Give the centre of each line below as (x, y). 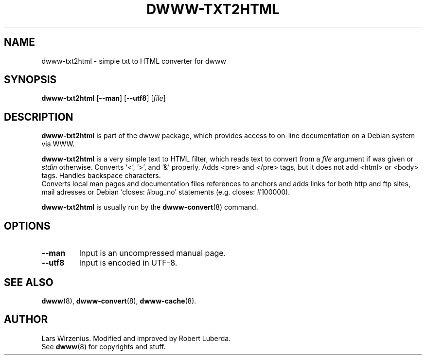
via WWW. (58, 144)
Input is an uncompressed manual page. (152, 253)
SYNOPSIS (30, 80)
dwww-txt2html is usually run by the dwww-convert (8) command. (150, 207)
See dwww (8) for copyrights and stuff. (104, 346)
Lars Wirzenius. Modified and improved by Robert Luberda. (136, 338)
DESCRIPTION (39, 117)
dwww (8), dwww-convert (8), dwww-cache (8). (119, 301)
